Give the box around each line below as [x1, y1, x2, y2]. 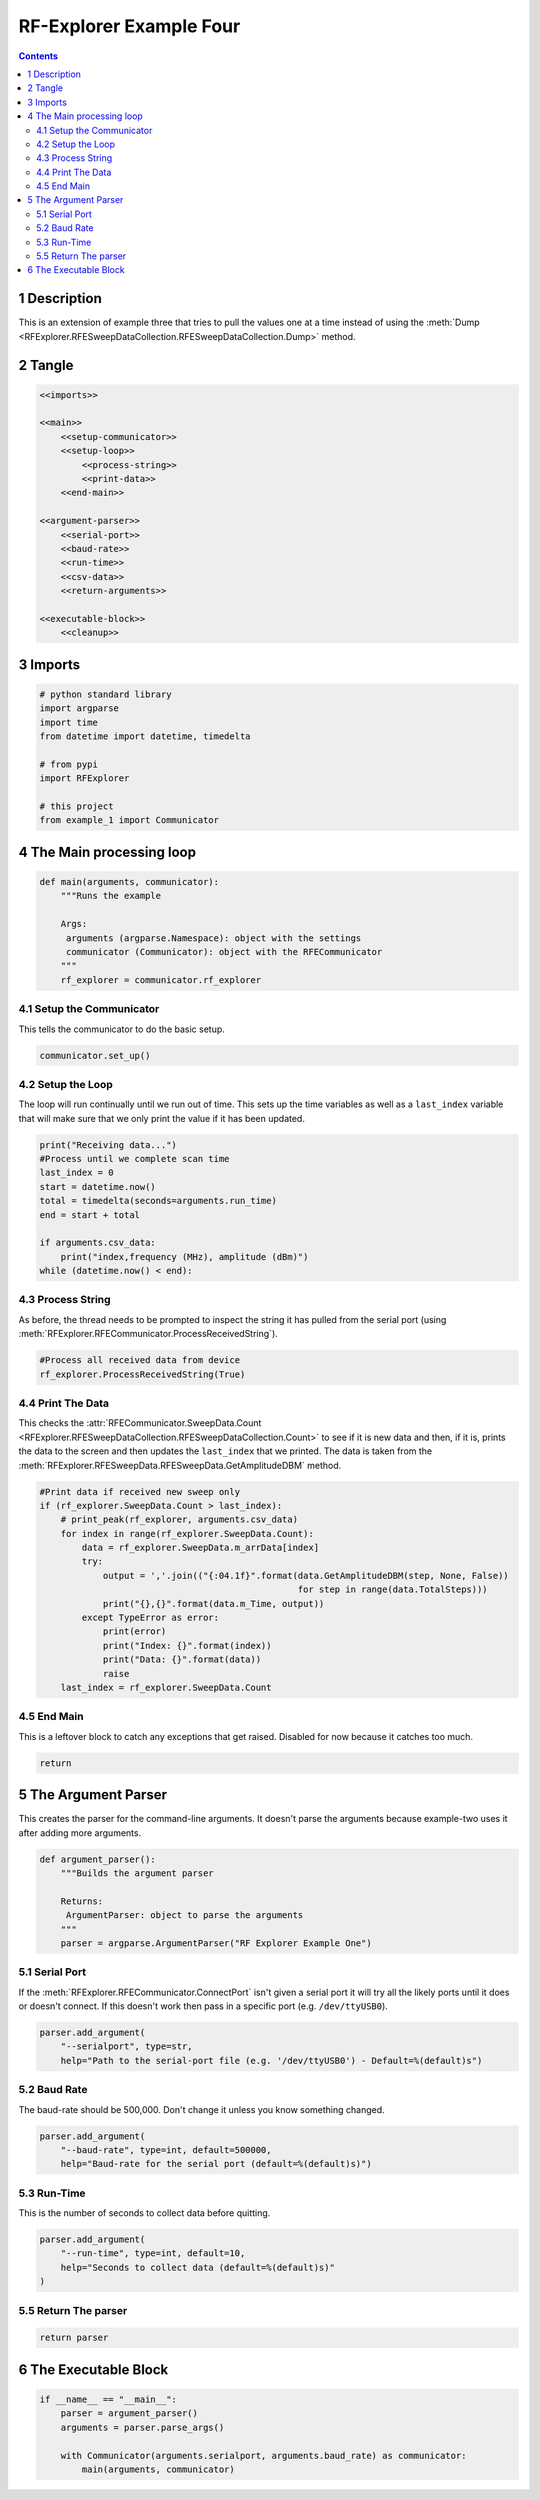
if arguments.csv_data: [39, 1237, 157, 1249]
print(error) [102, 1626, 167, 1637]
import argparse [39, 703, 120, 714]
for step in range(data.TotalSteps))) [297, 1584, 489, 1595]
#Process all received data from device [39, 1355, 240, 1366]
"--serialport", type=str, [60, 2041, 194, 2052]
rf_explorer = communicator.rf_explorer [60, 974, 262, 985]
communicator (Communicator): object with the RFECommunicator [65, 946, 383, 957]
